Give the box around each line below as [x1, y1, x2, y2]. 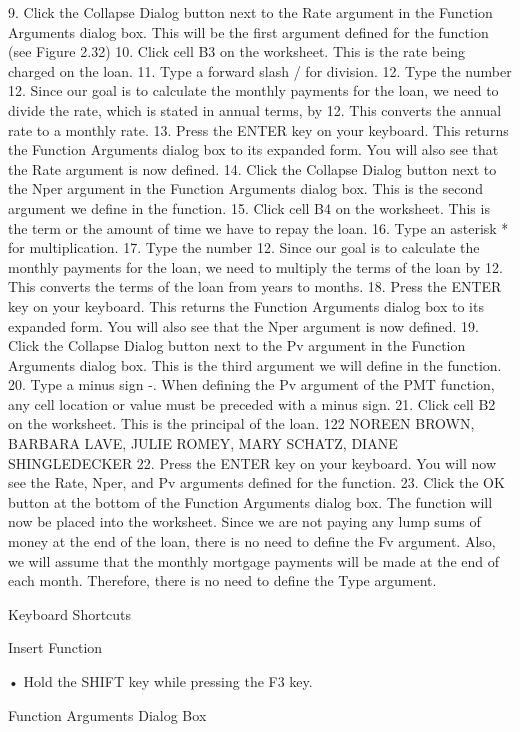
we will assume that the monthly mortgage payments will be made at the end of [8, 550, 499, 571]
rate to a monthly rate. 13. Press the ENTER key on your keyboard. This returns [8, 119, 509, 140]
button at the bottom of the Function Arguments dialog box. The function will [8, 491, 493, 512]
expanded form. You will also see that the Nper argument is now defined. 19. [8, 315, 479, 336]
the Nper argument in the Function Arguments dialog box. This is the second [8, 178, 484, 199]
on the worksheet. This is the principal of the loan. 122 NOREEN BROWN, [8, 413, 475, 434]
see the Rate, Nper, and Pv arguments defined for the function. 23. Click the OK [8, 472, 505, 493]
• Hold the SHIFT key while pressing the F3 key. [8, 671, 313, 691]
